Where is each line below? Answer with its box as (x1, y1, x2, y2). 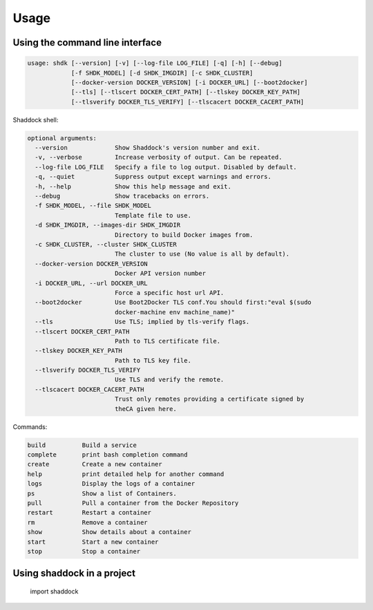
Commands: (12, 422, 48, 431)
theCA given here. (114, 405, 178, 412)
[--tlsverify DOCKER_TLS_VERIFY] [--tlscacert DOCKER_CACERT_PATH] (70, 97, 305, 106)
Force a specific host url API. (114, 289, 224, 296)
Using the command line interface (12, 37, 162, 48)
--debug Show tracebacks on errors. (35, 192, 210, 200)
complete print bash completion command (27, 450, 188, 459)
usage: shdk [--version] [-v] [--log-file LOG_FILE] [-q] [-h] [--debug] (27, 59, 283, 67)
